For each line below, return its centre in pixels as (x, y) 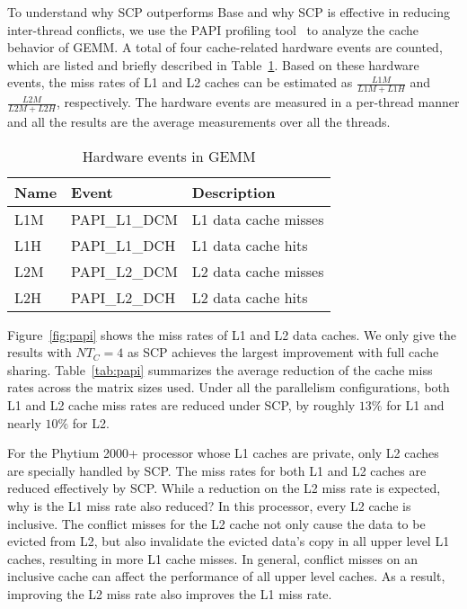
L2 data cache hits (250, 297)
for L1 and (415, 405)
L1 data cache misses (258, 219)
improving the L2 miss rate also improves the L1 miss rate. (170, 593)
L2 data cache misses (258, 271)
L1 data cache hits (250, 245)
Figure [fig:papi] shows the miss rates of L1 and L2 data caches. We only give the (232, 334)
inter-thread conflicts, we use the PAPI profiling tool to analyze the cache (213, 29)
